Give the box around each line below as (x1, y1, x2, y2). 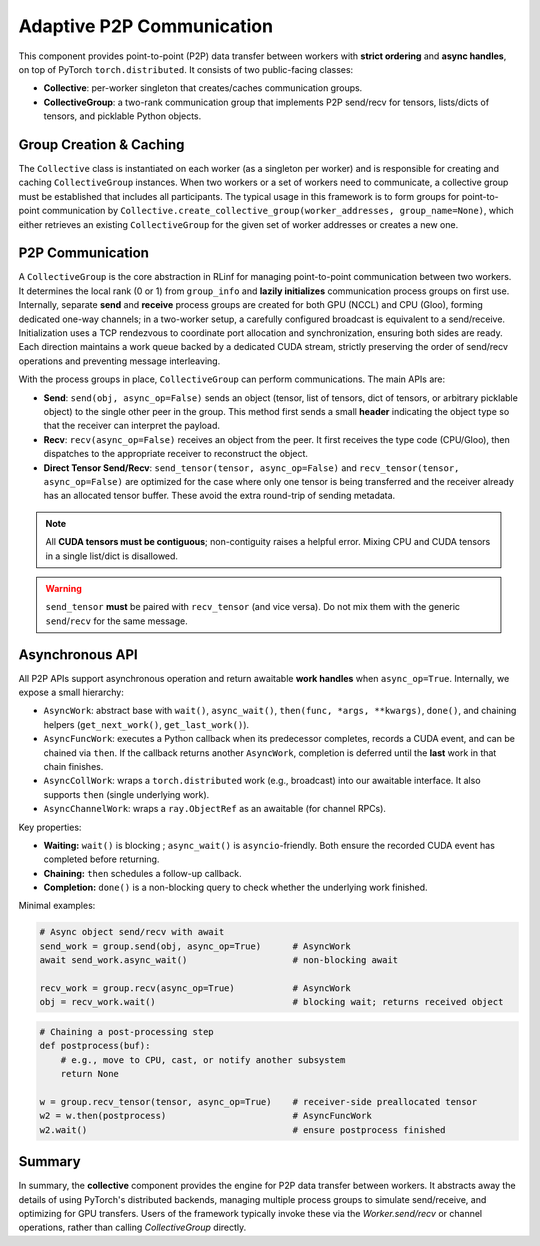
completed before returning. (43, 853, 160, 865)
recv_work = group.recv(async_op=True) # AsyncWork (39, 983, 351, 994)
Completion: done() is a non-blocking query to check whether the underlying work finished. (43, 881, 429, 894)
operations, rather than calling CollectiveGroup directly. (18, 1221, 247, 1234)
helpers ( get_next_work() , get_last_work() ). (43, 718, 250, 730)
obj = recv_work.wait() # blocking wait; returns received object (39, 996, 504, 1008)
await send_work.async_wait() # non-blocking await (39, 955, 399, 966)
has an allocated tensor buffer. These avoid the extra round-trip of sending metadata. (43, 490, 396, 502)
